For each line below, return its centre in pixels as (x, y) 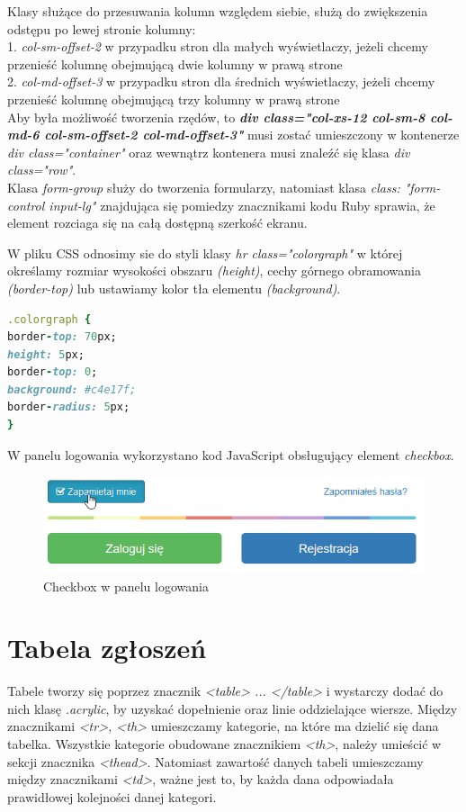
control (26, 205)
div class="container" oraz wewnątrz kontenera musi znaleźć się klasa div (209, 152)
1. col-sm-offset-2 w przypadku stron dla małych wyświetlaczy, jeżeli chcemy (218, 46)
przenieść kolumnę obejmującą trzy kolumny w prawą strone (174, 99)
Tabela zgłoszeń (107, 648)
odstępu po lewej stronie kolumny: (102, 28)
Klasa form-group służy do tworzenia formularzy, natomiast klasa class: (204, 187)
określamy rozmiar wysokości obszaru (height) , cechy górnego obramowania (214, 271)
